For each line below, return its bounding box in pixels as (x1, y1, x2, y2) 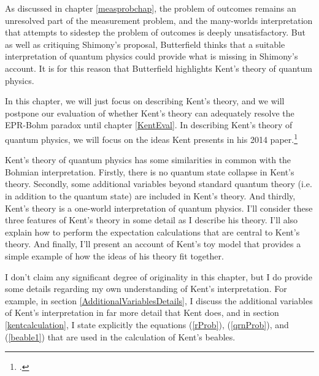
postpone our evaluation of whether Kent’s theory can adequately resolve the (5, 106, 294, 119)
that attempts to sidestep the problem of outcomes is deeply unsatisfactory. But (5, 26, 306, 39)
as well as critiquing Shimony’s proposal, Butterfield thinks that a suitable (5, 37, 285, 50)
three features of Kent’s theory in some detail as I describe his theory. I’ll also (5, 213, 298, 226)
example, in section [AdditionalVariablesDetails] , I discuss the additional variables (5, 294, 313, 307)
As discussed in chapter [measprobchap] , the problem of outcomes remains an (5, 2, 296, 14)
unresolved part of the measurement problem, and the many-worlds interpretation (5, 13, 313, 26)
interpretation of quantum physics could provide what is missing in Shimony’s (5, 50, 298, 63)
